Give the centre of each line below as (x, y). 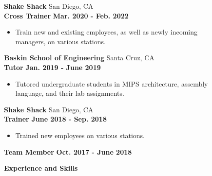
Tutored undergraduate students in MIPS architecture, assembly (112, 83)
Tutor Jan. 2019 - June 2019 (52, 67)
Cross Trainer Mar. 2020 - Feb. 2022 (66, 15)
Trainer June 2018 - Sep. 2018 (55, 119)
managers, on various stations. (60, 41)
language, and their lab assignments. (70, 93)
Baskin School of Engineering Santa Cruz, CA (79, 58)
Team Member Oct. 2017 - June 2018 (68, 151)
